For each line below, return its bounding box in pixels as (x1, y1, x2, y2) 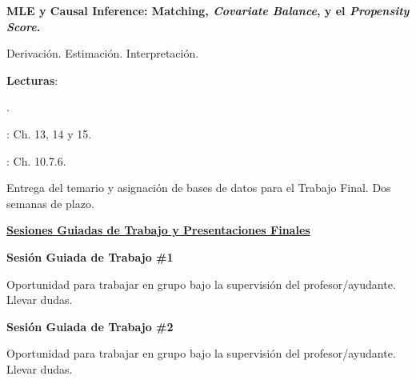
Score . (6, 18, 41, 34)
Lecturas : (6, 71, 58, 88)
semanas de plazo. (6, 194, 94, 211)
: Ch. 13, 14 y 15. (6, 125, 92, 142)
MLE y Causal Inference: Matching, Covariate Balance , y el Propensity (6, 2, 410, 18)
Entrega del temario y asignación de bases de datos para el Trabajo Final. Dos (6, 179, 391, 196)
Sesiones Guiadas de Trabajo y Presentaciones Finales (6, 222, 310, 238)
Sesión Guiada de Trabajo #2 (6, 318, 174, 334)
